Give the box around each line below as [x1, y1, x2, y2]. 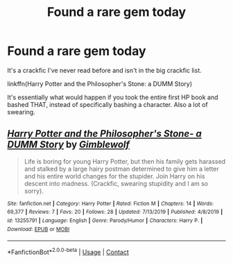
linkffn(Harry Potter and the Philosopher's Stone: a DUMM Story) [7, 79, 193, 87]
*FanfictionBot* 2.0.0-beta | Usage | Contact [7, 247, 130, 257]
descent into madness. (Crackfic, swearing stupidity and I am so [24, 179, 209, 187]
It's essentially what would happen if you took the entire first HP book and [7, 93, 218, 101]
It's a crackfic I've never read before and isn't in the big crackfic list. [7, 66, 202, 74]
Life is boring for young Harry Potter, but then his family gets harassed [24, 157, 226, 165]
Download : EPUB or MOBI [7, 226, 70, 232]
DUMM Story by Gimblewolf [7, 139, 130, 151]
